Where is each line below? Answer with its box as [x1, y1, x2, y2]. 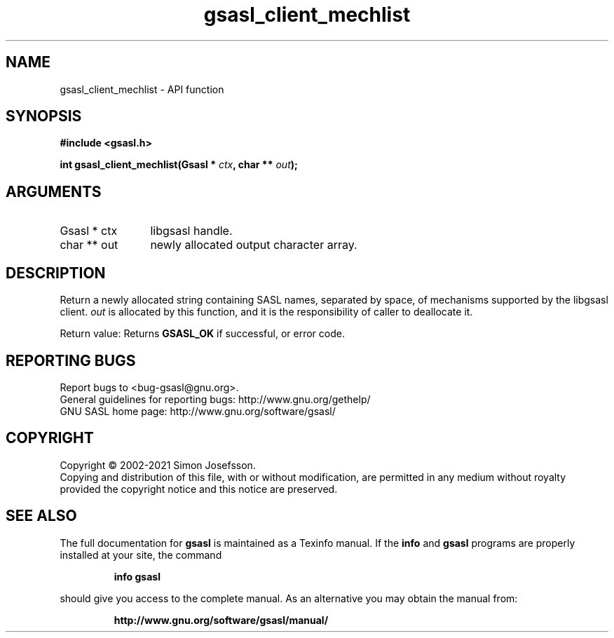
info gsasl [114, 570, 161, 583]
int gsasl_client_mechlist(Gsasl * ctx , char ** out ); [60, 158, 298, 171]
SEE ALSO [6, 507, 77, 525]
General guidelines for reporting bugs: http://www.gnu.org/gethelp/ [60, 393, 371, 405]
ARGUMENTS [6, 182, 102, 201]
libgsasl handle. [150, 224, 233, 238]
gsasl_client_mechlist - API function [60, 83, 224, 95]
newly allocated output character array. [150, 238, 357, 252]
